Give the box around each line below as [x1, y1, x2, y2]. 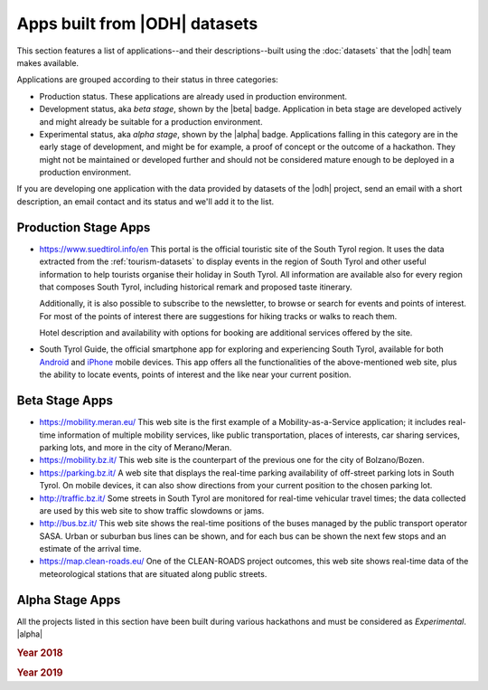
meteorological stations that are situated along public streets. [39, 568, 267, 579]
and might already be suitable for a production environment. [39, 116, 263, 127]
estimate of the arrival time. [39, 543, 142, 554]
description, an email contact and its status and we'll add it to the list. [16, 195, 275, 207]
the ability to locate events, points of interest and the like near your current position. [39, 369, 352, 380]
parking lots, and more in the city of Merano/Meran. [39, 441, 232, 452]
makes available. [16, 57, 80, 68]
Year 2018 [16, 647, 63, 659]
